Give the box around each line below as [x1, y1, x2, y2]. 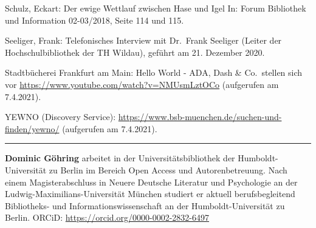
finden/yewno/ [5, 122, 60, 135]
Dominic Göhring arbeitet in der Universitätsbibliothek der [5, 152, 235, 164]
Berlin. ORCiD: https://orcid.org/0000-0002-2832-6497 [5, 211, 210, 224]
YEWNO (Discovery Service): [5, 110, 116, 123]
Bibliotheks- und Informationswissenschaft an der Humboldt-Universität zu [5, 199, 285, 212]
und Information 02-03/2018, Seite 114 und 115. [5, 13, 184, 26]
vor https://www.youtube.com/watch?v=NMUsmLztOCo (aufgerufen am [5, 78, 279, 90]
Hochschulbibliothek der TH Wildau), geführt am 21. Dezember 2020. [5, 45, 265, 58]
